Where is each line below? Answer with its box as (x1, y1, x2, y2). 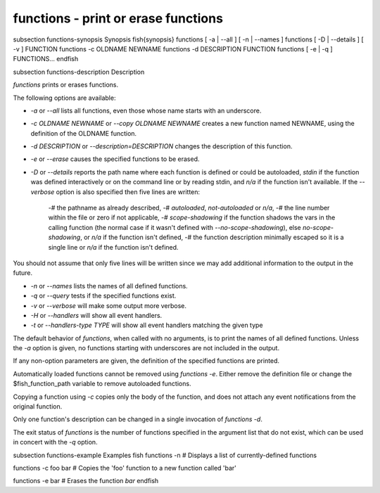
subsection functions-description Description (13, 68, 145, 76)
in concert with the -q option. (13, 438, 98, 447)
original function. (13, 402, 63, 411)
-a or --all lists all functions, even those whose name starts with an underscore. (30, 106, 262, 115)
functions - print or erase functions (13, 11, 223, 26)
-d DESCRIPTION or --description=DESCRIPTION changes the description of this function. (30, 142, 293, 151)
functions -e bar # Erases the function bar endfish (13, 477, 159, 485)
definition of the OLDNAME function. (30, 129, 137, 137)
